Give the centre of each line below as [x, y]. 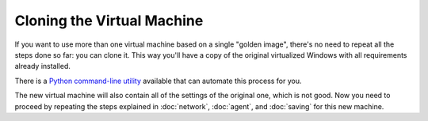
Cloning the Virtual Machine [109, 21]
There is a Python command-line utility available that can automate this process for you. [158, 81]
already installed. [43, 66]
